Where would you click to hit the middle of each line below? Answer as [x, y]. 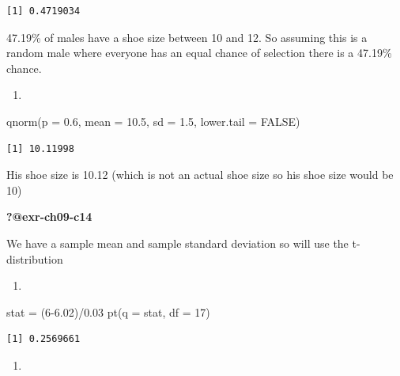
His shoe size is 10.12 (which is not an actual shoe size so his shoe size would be [200, 175]
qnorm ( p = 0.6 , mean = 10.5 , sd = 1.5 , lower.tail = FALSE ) [153, 121]
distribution [35, 258]
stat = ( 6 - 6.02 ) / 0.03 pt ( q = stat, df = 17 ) [108, 311]
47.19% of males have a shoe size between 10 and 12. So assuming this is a [187, 37]
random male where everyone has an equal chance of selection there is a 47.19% [199, 53]
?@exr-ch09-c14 [49, 216]
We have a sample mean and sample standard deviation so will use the [177, 243]
